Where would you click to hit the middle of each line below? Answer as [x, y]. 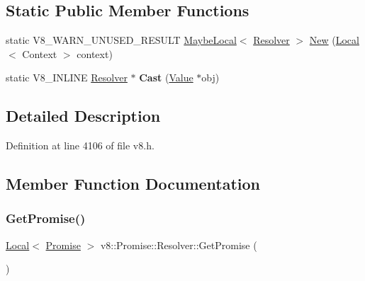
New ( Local [334, 40]
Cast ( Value [166, 78]
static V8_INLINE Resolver [67, 78]
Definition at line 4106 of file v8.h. [80, 145]
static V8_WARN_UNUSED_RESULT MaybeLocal [121, 40]
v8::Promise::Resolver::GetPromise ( [179, 245]
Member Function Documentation [133, 184]
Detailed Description [83, 116]
